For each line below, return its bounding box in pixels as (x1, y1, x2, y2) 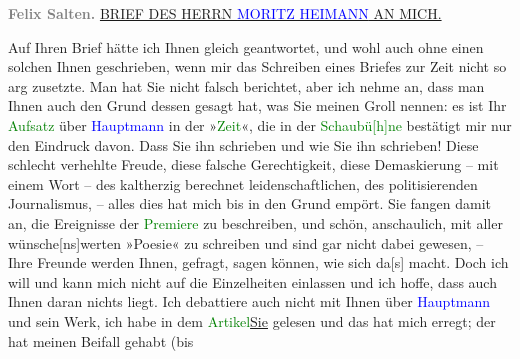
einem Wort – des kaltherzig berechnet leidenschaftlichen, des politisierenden (8, 173, 478, 194)
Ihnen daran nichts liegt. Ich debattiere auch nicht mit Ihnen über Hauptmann (8, 291, 491, 312)
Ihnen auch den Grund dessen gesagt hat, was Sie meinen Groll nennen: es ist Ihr (8, 95, 507, 116)
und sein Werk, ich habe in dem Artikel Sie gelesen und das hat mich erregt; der (8, 310, 496, 331)
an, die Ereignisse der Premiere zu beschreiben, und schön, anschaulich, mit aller (8, 212, 503, 233)
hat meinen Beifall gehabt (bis (8, 330, 194, 351)
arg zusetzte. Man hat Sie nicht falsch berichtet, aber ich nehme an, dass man (8, 75, 485, 96)
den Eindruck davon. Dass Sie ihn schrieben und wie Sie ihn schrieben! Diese (8, 134, 479, 155)
